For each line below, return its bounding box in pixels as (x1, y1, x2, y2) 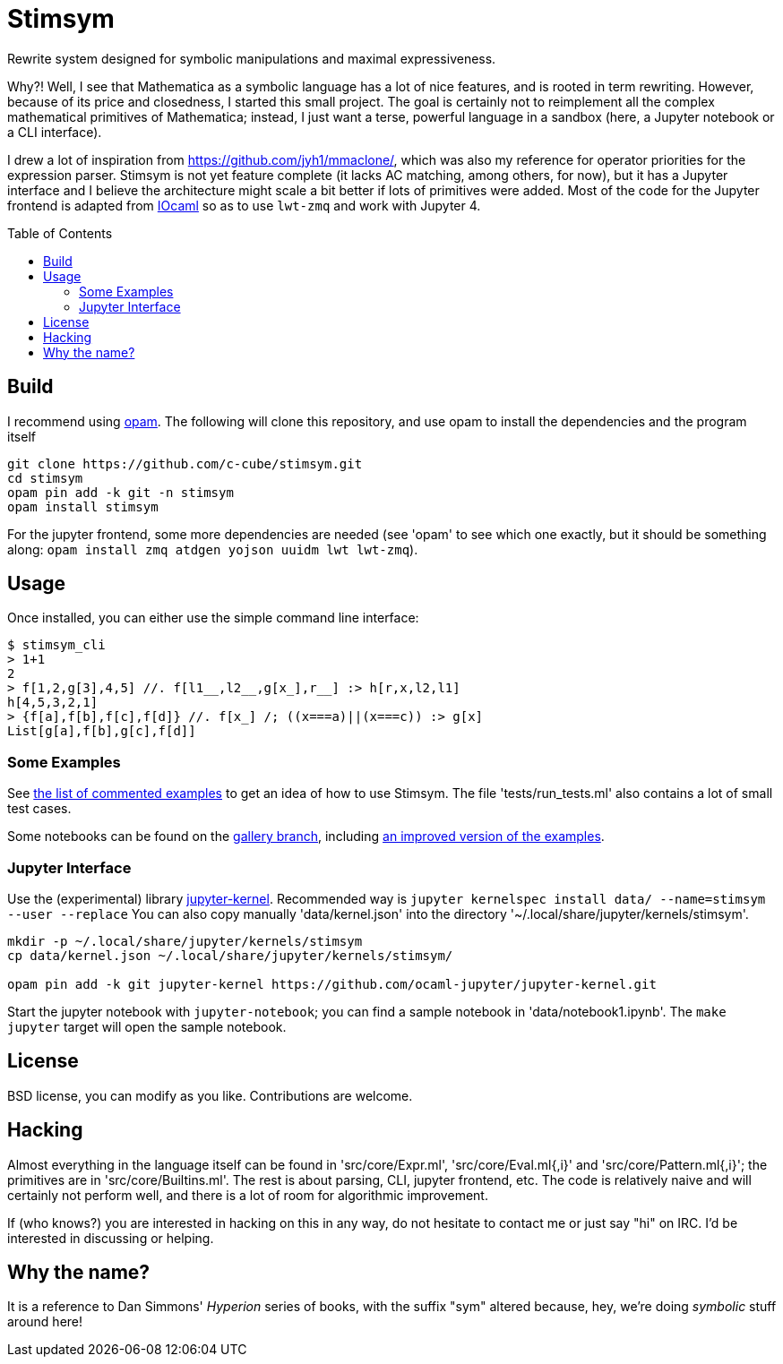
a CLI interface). (7, 124, 102, 140)
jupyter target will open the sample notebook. (7, 1018, 287, 1034)
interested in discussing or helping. (7, 1230, 214, 1246)
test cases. (7, 801, 72, 817)
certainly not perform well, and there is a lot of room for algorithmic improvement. (7, 1187, 488, 1203)
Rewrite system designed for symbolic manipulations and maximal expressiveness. (7, 50, 496, 66)
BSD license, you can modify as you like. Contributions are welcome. (7, 1087, 413, 1103)
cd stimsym (7, 470, 83, 485)
